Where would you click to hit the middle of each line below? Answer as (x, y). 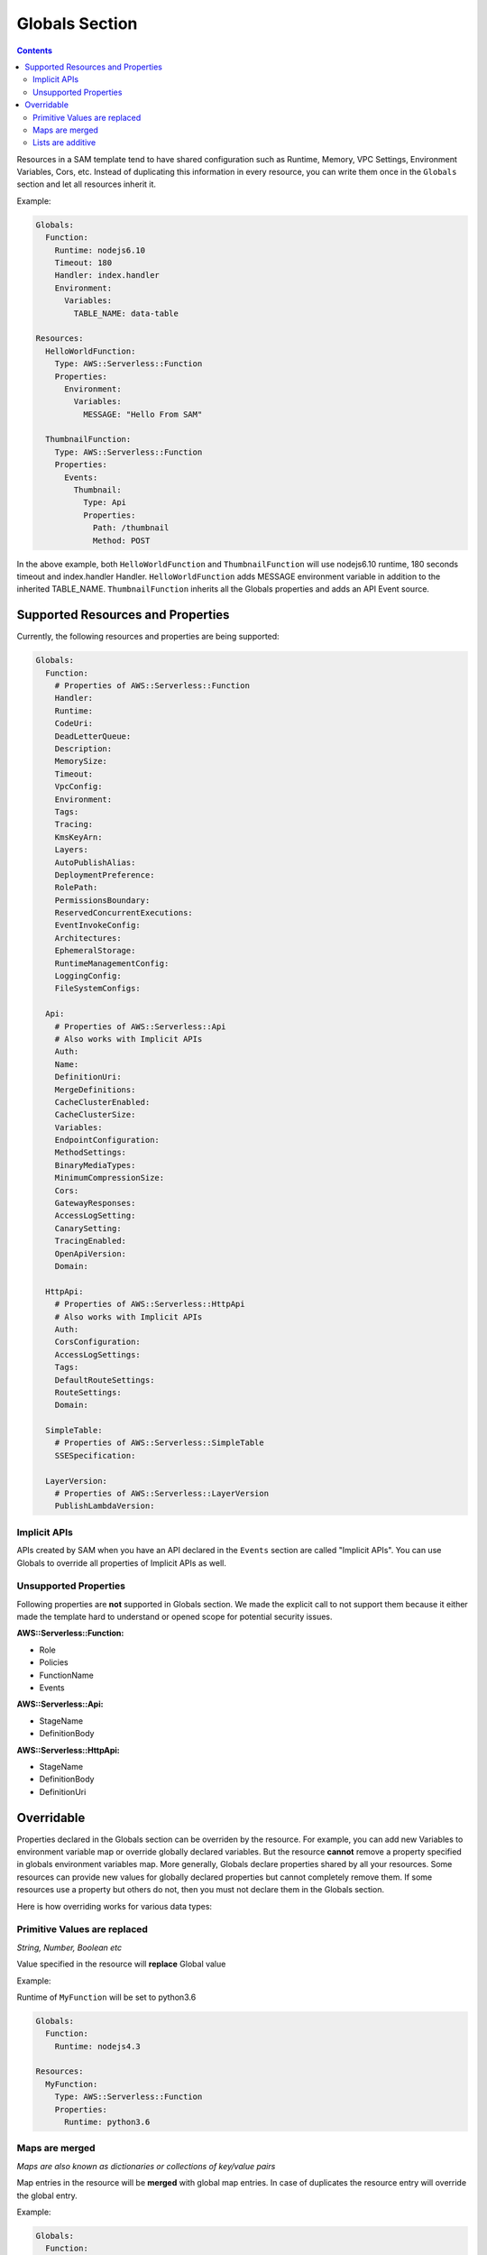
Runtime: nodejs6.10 (100, 250)
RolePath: (76, 888)
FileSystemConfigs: (98, 989)
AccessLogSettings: (98, 1354)
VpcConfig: (78, 787)
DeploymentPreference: (105, 874)
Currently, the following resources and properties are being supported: (148, 637)
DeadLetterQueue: (93, 736)
